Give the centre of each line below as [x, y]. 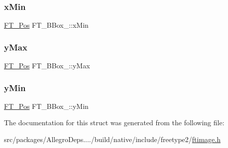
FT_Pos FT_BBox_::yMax [47, 66]
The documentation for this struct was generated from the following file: [114, 123]
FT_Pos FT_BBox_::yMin [46, 106]
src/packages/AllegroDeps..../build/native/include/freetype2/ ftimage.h [112, 139]
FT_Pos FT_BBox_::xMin [46, 25]
